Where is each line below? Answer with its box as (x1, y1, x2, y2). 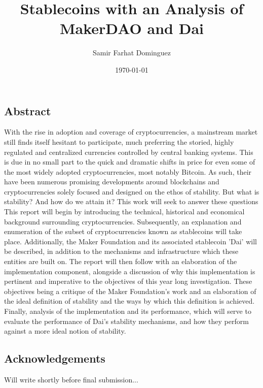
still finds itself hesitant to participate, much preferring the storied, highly (4, 136, 234, 147)
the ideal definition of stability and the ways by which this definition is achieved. (4, 296, 255, 306)
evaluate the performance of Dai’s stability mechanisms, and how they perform (4, 315, 249, 326)
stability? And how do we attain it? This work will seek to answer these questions (4, 196, 258, 207)
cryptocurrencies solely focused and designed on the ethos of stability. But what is (4, 186, 259, 197)
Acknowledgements (4, 350, 105, 366)
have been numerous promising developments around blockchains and (4, 176, 219, 187)
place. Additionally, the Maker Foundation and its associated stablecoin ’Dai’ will (4, 236, 257, 246)
